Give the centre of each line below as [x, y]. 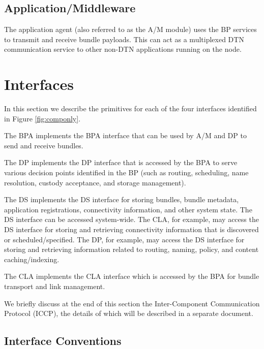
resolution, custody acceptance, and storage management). [95, 182]
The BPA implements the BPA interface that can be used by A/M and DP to [125, 135]
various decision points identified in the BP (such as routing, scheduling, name [126, 172]
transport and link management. [55, 286]
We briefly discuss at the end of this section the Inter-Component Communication [132, 303]
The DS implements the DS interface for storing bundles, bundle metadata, [122, 199]
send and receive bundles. [44, 145]
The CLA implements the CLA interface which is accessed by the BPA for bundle [132, 276]
